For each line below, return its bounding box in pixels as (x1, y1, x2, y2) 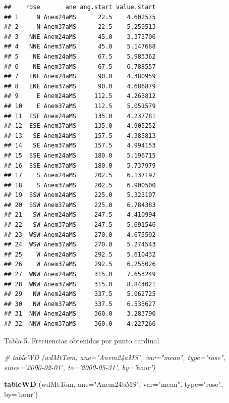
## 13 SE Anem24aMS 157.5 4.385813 (4, 132, 156, 139)
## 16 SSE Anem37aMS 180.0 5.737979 (4, 162, 156, 169)
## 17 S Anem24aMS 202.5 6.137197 (4, 172, 156, 179)
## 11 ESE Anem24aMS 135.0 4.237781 (4, 112, 156, 120)
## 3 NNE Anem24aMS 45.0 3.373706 (4, 33, 156, 40)
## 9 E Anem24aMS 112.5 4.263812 (4, 92, 156, 100)
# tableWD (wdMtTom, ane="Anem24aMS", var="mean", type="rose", (4, 352, 225, 363)
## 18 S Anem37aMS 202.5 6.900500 (4, 181, 156, 189)
